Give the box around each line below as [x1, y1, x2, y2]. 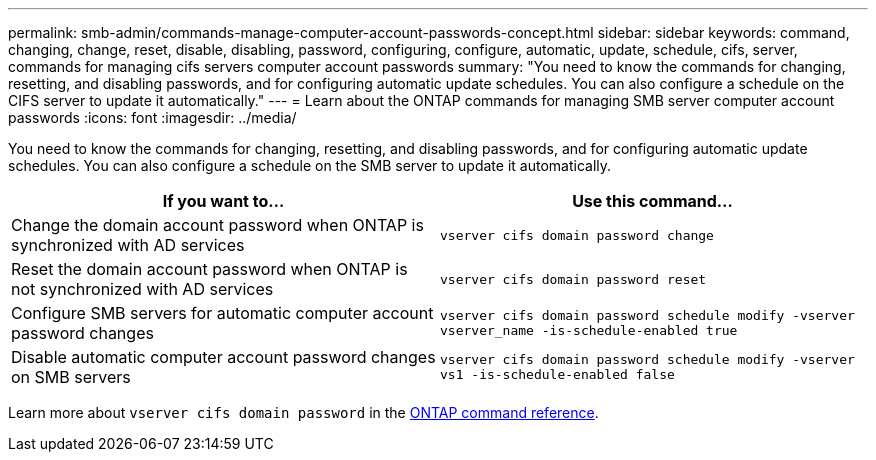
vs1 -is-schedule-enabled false [440, 367, 675, 382]
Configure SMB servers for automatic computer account [11, 303, 434, 323]
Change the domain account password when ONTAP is [11, 215, 424, 235]
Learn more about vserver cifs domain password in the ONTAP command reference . [8, 404, 599, 421]
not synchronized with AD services [11, 279, 274, 299]
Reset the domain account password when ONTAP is [11, 259, 408, 279]
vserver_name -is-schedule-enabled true [440, 323, 738, 338]
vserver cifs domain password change [440, 227, 714, 243]
